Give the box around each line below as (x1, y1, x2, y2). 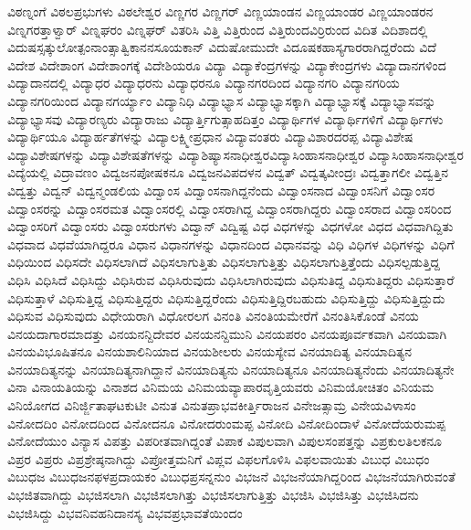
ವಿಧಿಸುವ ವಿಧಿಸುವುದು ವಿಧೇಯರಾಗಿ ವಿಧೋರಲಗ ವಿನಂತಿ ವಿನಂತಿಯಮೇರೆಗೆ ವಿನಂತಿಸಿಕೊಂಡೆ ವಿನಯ (7, 306, 419, 325)
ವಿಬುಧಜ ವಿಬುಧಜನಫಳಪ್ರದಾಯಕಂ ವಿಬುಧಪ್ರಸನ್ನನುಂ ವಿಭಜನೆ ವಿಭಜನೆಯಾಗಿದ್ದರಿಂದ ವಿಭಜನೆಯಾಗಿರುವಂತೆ (7, 467, 455, 486)
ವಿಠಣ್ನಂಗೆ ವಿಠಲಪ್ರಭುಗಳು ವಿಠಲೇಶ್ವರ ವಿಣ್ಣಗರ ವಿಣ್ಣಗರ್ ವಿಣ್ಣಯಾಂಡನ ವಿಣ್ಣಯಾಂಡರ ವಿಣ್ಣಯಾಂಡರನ (7, 2, 434, 20)
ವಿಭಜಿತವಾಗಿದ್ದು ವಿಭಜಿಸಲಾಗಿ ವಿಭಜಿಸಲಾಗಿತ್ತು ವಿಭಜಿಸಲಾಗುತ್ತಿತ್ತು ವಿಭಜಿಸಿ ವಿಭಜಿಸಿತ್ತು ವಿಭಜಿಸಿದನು (7, 485, 419, 504)
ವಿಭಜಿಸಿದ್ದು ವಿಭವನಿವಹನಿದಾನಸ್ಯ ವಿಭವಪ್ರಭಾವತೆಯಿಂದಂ (7, 503, 243, 522)
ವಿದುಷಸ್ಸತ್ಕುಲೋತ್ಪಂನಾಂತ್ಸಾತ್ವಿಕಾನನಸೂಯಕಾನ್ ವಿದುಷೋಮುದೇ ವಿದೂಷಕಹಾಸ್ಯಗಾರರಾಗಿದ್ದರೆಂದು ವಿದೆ (7, 37, 436, 57)
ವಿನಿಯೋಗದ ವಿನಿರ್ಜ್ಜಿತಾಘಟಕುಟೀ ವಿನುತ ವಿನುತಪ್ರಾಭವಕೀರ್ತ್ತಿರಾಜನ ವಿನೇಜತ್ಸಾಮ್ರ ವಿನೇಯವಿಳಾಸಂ (7, 396, 416, 415)
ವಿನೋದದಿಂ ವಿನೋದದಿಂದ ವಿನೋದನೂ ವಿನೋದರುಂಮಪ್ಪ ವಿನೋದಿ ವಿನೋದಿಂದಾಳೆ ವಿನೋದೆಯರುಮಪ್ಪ (7, 413, 446, 432)
